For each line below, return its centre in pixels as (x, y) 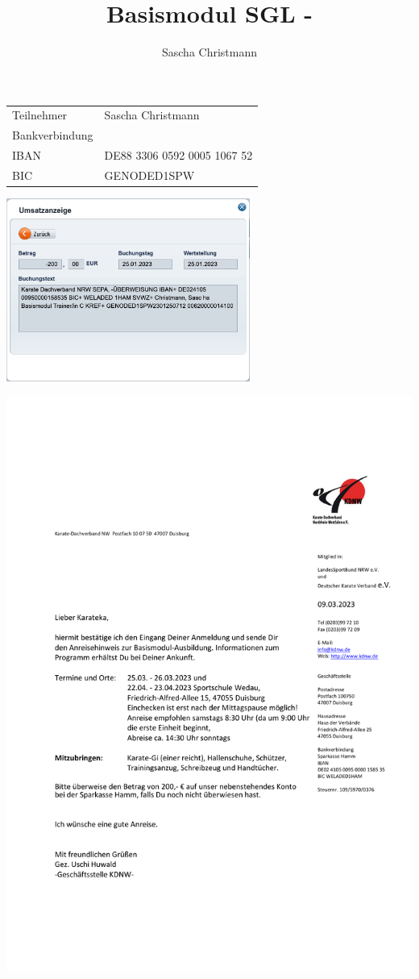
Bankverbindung (53, 135)
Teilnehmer (40, 115)
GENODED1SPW (149, 175)
